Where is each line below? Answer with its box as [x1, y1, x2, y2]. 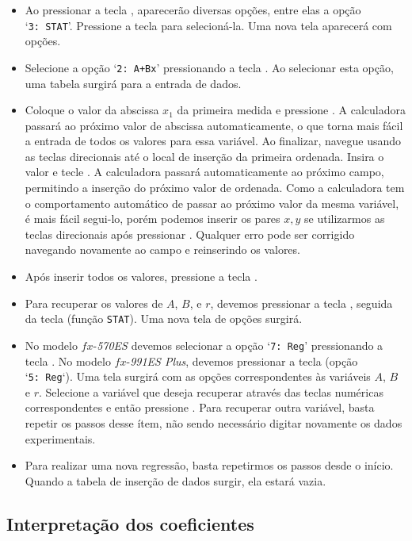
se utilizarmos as [304, 210, 385, 227]
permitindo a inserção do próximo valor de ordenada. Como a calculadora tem [25, 179, 405, 196]
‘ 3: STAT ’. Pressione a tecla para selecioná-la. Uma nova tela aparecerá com [25, 17, 392, 33]
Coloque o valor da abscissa [25, 102, 159, 118]
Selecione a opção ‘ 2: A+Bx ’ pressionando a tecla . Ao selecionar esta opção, [25, 59, 394, 75]
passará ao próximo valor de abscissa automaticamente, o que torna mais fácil [25, 117, 403, 133]
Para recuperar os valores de [25, 294, 163, 311]
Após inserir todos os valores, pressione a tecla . [25, 268, 257, 285]
